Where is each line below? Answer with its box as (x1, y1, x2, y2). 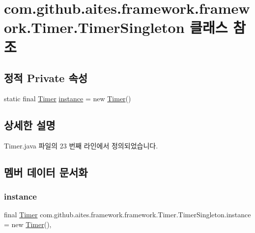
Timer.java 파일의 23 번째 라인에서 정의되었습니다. (4, 140, 158, 150)
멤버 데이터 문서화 (4, 164, 88, 179)
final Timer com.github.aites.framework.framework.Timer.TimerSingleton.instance (4, 209, 251, 220)
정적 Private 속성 (4, 70, 88, 86)
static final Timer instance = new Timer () (4, 93, 131, 103)
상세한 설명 (4, 117, 56, 132)
